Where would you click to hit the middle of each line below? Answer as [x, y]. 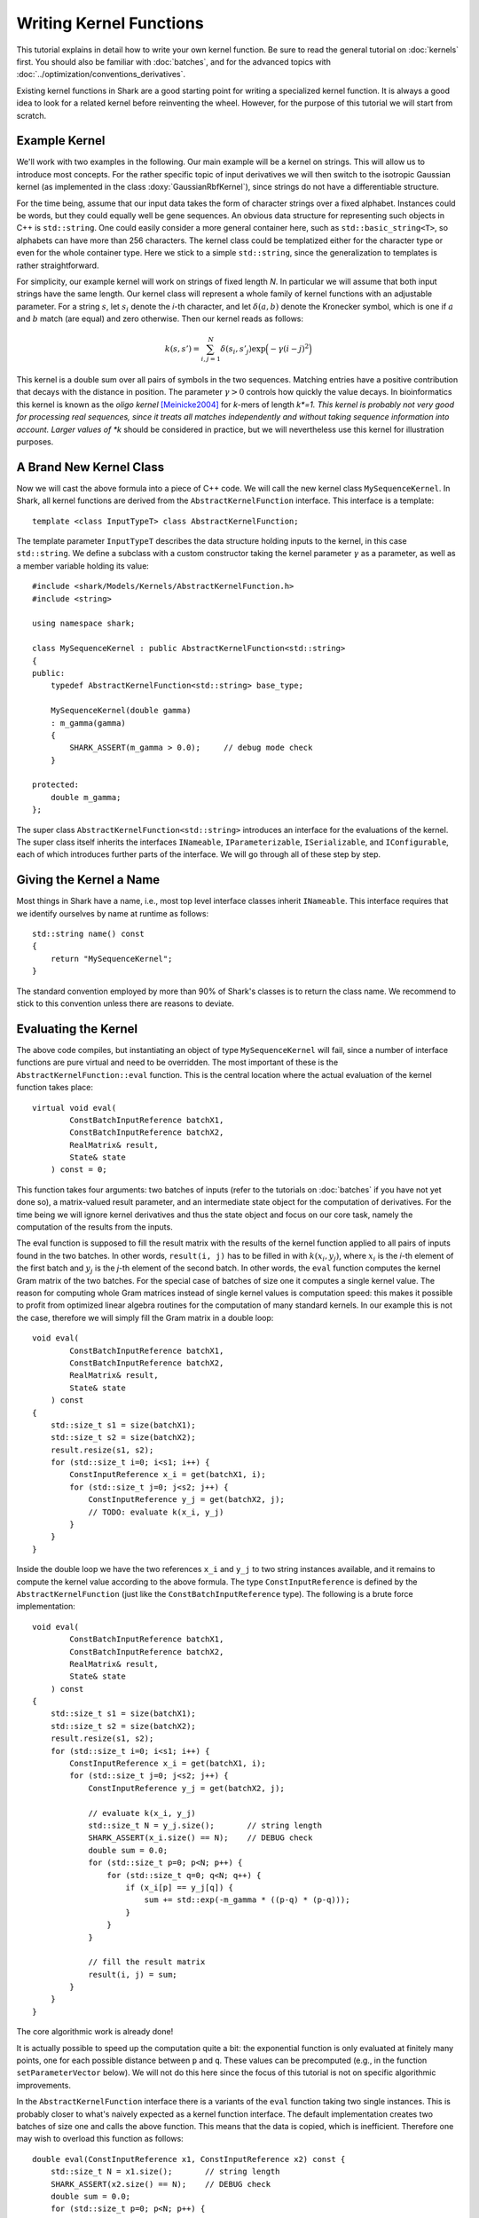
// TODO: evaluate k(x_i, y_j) [156, 1512]
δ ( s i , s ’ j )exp [243, 350]
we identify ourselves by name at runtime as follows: [112, 913]
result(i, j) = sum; [133, 1974]
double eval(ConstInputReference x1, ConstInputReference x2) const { [189, 2159]
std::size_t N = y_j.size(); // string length [205, 1825]
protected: [56, 785]
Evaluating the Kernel [77, 1029]
